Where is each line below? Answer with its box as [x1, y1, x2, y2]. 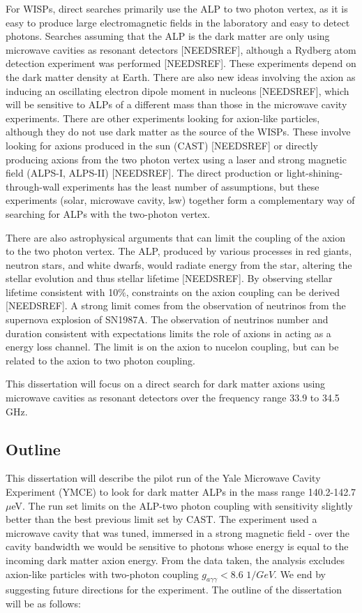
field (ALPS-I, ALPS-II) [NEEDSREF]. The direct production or [6, 165, 284, 180]
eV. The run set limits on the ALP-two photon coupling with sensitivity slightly [11, 498, 353, 512]
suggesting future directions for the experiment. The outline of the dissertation [6, 582, 342, 597]
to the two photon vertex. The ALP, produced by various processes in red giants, [6, 244, 352, 258]
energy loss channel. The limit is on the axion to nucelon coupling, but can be [6, 339, 339, 354]
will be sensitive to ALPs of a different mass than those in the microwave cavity [6, 97, 347, 112]
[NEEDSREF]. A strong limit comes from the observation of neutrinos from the [6, 298, 346, 313]
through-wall [6, 179, 60, 193]
